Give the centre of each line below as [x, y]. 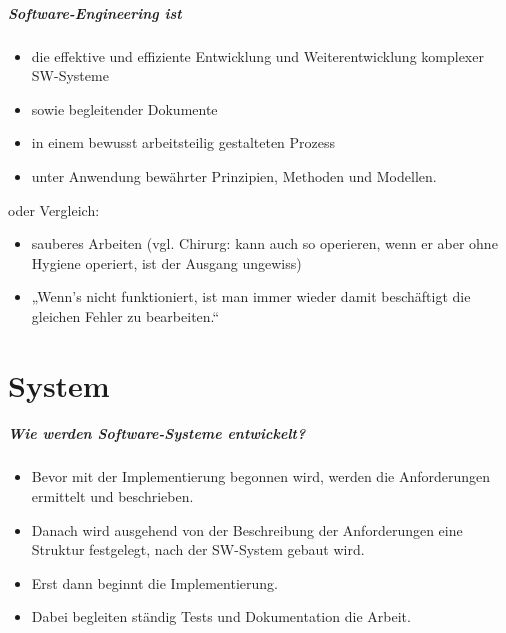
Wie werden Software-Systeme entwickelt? [157, 433]
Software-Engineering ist [95, 12]
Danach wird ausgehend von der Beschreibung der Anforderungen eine [247, 529]
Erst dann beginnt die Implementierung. [154, 582]
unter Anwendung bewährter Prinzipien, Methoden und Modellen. [234, 175]
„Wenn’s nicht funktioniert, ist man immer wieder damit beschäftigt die [251, 296]
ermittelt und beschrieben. [112, 496]
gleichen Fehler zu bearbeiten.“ [125, 315]
